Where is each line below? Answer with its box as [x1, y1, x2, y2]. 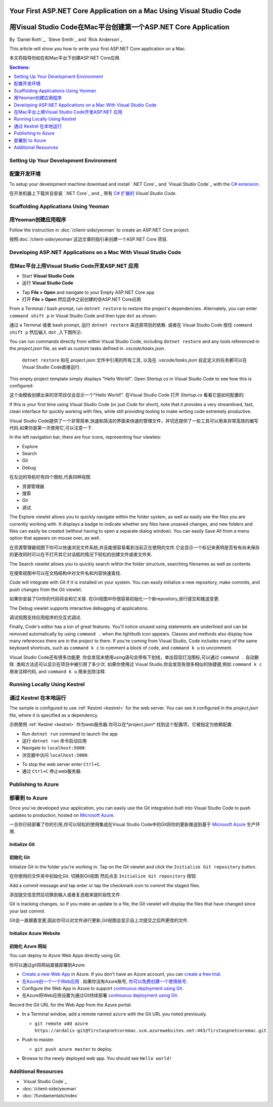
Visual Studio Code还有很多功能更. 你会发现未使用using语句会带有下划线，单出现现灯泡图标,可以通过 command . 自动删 [9, 654, 259, 660]
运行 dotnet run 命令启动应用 [22, 737, 87, 744]
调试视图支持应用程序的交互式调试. [9, 614, 82, 620]
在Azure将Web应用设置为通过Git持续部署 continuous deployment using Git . [22, 993, 179, 999]
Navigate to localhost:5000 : [22, 745, 86, 751]
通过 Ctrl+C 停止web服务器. [22, 768, 82, 774]
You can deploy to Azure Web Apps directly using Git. [9, 953, 121, 959]
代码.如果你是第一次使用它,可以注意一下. [9, 424, 94, 430]
